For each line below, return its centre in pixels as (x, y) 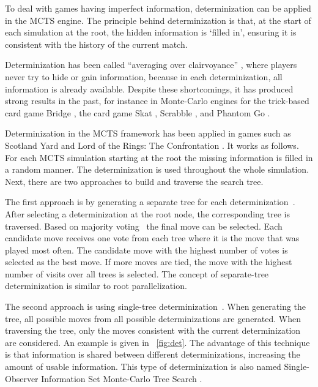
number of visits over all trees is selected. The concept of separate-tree (137, 273)
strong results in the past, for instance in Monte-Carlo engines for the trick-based (157, 101)
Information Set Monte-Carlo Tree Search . (122, 378)
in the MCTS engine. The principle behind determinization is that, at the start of (158, 20)
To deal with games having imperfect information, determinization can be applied (158, 8)
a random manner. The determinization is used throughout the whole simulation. (157, 169)
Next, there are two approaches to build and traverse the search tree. (134, 181)
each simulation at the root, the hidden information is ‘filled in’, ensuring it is (151, 32)
